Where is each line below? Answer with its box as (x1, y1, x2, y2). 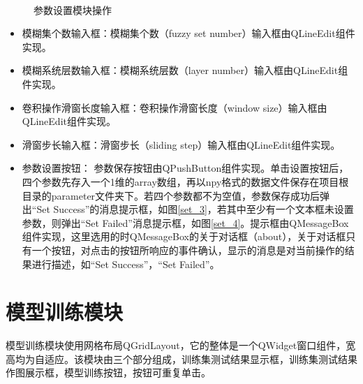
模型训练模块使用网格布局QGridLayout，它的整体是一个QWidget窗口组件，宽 (6, 338, 356, 353)
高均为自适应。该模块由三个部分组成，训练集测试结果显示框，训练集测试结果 (6, 351, 357, 366)
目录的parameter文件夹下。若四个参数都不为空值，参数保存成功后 (22, 188, 320, 202)
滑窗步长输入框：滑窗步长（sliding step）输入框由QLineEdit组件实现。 (22, 137, 341, 152)
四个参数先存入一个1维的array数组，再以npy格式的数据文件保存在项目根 (22, 174, 349, 189)
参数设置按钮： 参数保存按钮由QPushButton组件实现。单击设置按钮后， (22, 161, 349, 175)
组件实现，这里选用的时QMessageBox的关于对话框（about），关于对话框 (22, 229, 346, 244)
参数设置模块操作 (34, 2, 112, 17)
